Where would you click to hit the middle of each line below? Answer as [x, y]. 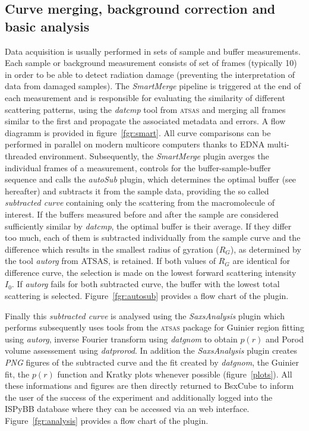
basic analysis [47, 26]
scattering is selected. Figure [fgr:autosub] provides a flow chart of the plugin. [147, 296]
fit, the [17, 374]
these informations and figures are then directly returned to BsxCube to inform [149, 386]
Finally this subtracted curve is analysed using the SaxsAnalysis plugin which [145, 315]
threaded [21, 155]
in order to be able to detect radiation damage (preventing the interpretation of [150, 74]
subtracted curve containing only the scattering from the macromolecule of [140, 202]
